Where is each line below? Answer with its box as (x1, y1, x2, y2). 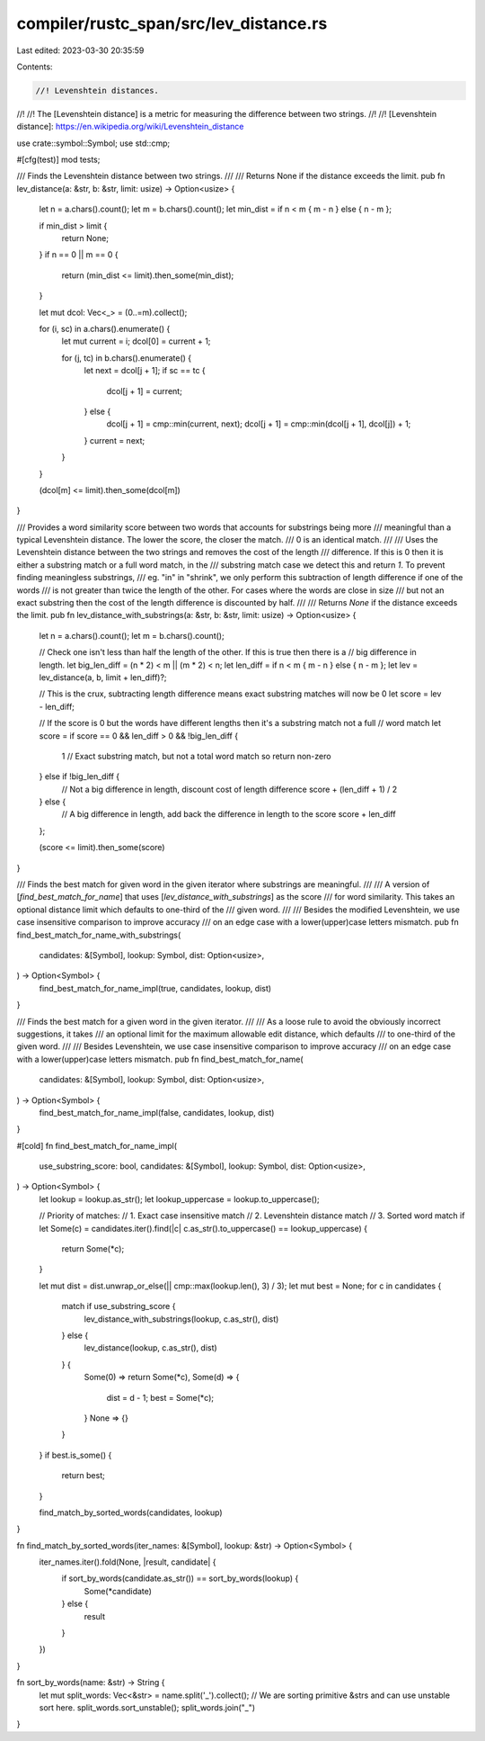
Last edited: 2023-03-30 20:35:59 (16, 45, 145, 56)
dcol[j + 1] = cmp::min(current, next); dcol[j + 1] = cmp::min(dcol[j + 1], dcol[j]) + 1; (106, 418, 411, 429)
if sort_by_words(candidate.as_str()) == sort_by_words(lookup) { (61, 1573, 299, 1584)
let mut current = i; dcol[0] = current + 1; (61, 336, 211, 346)
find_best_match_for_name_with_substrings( (16, 929, 181, 940)
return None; (61, 233, 110, 244)
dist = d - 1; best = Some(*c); (106, 1392, 215, 1403)
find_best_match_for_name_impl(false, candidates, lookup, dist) (39, 1107, 275, 1117)
